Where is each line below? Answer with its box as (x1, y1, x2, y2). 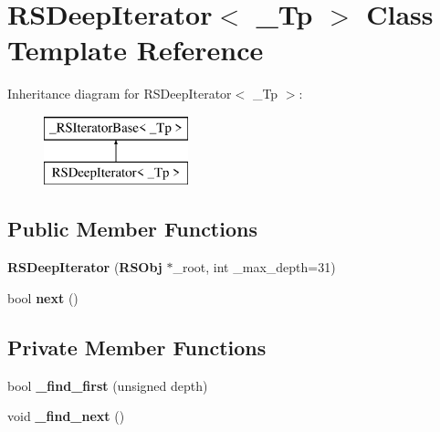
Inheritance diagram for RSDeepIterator (7, 84, 232, 103)
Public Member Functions (7, 215, 257, 243)
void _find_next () (7, 406, 125, 426)
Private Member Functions (7, 332, 267, 361)
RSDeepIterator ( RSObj (7, 258, 162, 277)
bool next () (7, 288, 79, 307)
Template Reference (7, 31, 264, 68)
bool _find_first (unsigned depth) (7, 375, 208, 395)
